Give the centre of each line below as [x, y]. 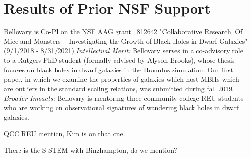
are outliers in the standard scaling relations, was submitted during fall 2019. [119, 88]
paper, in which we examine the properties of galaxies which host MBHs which [122, 79]
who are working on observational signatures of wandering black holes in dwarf [122, 107]
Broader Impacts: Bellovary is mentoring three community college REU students [124, 98]
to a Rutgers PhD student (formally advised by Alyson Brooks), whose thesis [119, 60]
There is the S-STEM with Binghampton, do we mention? [91, 149]
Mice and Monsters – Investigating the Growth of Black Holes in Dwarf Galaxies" [126, 41]
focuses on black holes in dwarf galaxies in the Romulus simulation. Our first [119, 69]
